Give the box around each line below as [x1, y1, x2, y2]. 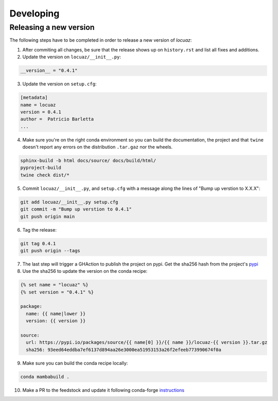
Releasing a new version [9, 23, 95, 32]
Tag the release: [22, 226, 57, 233]
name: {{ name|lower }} [26, 310, 86, 317]
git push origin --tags [20, 248, 81, 253]
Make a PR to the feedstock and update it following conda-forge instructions [22, 387, 185, 393]
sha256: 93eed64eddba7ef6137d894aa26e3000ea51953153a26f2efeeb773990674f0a [26, 346, 221, 353]
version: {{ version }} [26, 318, 86, 324]
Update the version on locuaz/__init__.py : [22, 54, 121, 60]
